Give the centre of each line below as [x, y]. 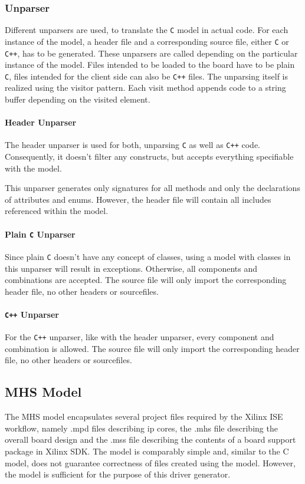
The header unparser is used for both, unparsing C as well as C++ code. [132, 145]
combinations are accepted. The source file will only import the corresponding [146, 280]
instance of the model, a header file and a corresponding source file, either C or [147, 41]
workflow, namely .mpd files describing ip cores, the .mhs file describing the [141, 428]
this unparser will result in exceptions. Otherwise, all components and [131, 268]
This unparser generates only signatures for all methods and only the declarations [152, 188]
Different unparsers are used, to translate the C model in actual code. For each [147, 30]
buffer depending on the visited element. [78, 99]
